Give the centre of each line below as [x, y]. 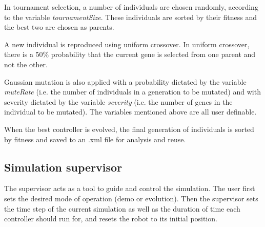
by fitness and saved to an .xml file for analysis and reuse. [95, 139]
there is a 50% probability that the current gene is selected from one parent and [130, 54]
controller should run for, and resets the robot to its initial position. [111, 219]
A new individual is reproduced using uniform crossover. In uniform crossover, [127, 44]
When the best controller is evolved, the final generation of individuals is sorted [129, 129]
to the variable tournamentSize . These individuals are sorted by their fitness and [130, 17]
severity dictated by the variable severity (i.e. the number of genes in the [118, 101]
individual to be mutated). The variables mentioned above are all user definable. [130, 112]
